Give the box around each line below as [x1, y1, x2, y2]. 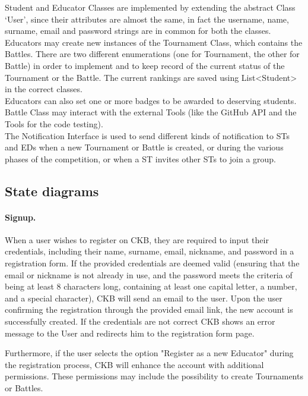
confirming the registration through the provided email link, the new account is [5, 303, 293, 316]
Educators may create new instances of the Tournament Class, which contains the [5, 36, 303, 48]
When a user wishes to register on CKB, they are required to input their [5, 233, 269, 246]
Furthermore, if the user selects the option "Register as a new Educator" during [5, 347, 294, 359]
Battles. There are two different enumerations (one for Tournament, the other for [5, 48, 300, 60]
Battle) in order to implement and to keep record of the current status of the [5, 59, 285, 71]
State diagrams [5, 181, 99, 200]
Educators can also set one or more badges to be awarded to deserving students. [5, 94, 297, 106]
